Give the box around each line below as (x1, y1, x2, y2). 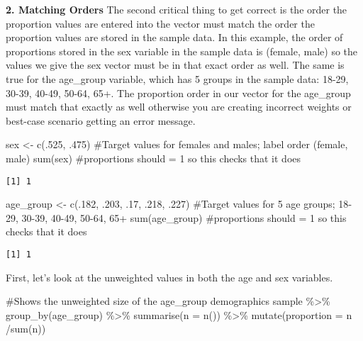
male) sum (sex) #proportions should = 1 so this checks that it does (6, 150, 301, 165)
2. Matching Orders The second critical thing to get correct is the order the (6, 2, 347, 16)
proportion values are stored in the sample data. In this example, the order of (6, 30, 343, 45)
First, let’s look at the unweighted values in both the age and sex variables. (6, 269, 333, 284)
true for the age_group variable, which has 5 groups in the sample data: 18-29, (6, 71, 349, 86)
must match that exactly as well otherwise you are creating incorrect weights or (6, 99, 352, 114)
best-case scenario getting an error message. (6, 113, 196, 128)
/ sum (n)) (6, 321, 46, 336)
